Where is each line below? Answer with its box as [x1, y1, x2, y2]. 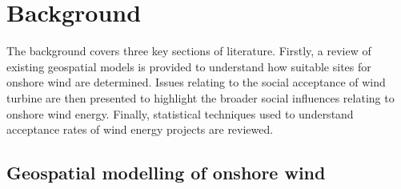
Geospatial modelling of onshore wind [6, 160, 326, 185]
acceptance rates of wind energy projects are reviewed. [6, 121, 274, 138]
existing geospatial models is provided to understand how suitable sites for [6, 58, 371, 74]
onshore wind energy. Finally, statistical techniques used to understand [6, 105, 354, 122]
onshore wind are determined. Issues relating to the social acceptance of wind [6, 74, 386, 90]
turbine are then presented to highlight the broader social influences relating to [6, 89, 395, 106]
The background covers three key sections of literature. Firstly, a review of [6, 42, 371, 59]
